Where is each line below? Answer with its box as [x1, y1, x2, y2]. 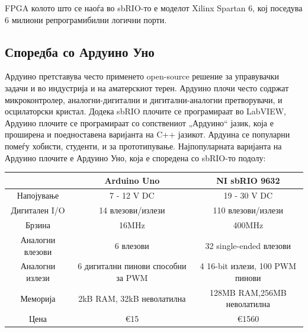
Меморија [20, 292, 56, 304]
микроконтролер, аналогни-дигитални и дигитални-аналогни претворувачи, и [5, 93, 283, 106]
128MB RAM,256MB [209, 286, 287, 298]
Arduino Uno [104, 174, 160, 186]
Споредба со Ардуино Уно [5, 42, 155, 60]
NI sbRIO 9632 [216, 174, 280, 186]
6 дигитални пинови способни [78, 260, 187, 272]
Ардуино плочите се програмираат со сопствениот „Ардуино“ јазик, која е [5, 116, 274, 129]
